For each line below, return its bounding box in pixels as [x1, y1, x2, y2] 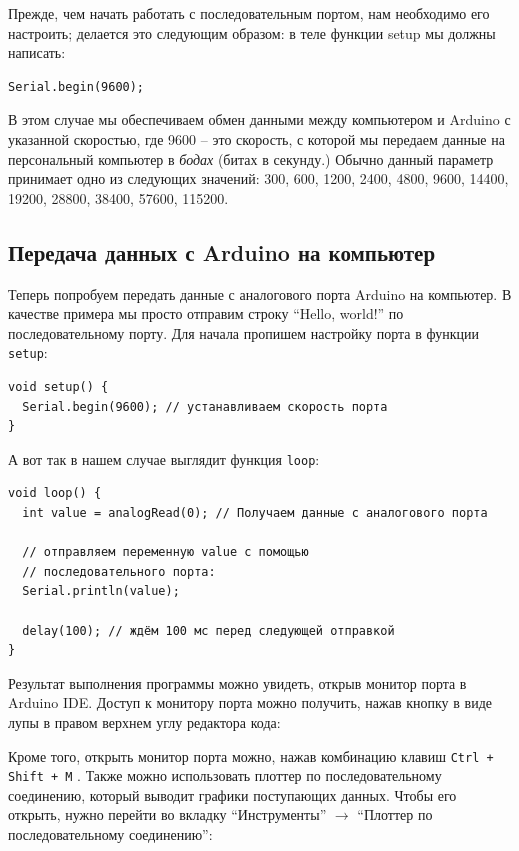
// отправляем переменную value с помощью [22, 545, 309, 560]
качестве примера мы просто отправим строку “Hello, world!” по [8, 303, 404, 324]
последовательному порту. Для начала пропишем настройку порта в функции [8, 322, 479, 343]
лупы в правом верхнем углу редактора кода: [8, 711, 281, 732]
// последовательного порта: [22, 564, 216, 579]
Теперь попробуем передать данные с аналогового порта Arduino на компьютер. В [8, 283, 512, 304]
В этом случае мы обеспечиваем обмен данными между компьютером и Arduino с [8, 109, 511, 130]
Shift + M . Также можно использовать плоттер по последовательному [8, 765, 442, 786]
